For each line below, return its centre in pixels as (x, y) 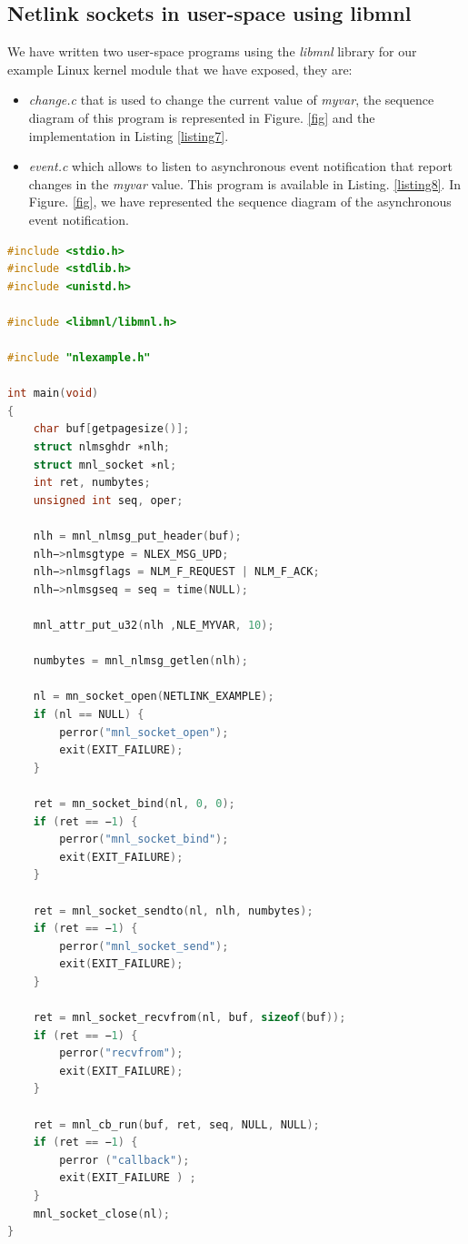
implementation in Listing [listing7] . (129, 135)
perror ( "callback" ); (124, 1160)
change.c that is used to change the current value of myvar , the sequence (231, 100)
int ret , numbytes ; (92, 483)
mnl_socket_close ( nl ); (102, 1214)
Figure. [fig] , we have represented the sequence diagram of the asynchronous (240, 202)
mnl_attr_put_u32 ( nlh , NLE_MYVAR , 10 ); (154, 626)
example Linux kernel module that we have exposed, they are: (180, 69)
